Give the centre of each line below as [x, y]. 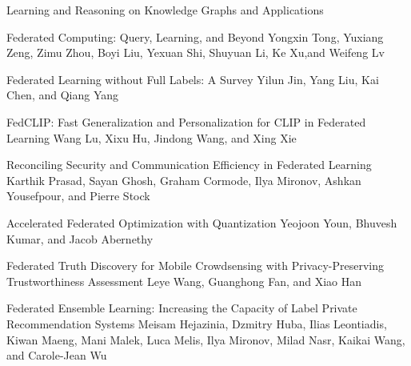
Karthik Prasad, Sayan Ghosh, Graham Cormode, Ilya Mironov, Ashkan [184, 180]
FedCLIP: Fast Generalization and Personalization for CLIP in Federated [186, 121]
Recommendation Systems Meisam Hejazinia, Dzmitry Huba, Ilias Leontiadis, [197, 323]
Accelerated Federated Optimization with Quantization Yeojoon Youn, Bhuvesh [202, 222]
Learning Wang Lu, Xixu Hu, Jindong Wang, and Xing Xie [152, 137]
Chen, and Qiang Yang [63, 95]
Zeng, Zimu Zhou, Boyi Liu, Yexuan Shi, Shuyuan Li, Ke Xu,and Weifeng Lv [196, 52]
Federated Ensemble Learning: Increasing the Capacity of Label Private [182, 308]
